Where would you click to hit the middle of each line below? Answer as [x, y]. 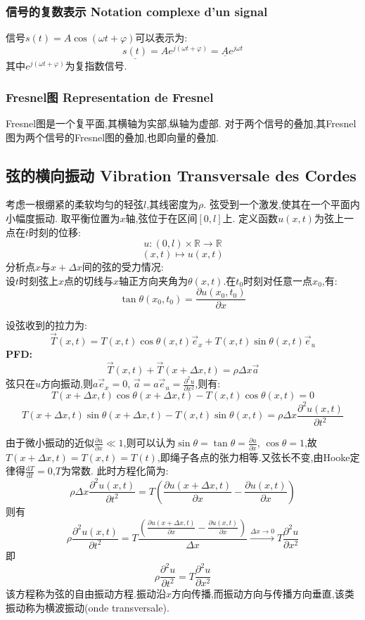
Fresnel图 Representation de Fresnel [110, 97]
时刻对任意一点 [278, 280]
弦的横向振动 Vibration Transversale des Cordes [181, 175]
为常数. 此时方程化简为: [115, 471]
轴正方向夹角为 [154, 280]
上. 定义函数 [250, 218]
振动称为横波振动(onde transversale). [88, 608]
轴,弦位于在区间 [161, 218]
